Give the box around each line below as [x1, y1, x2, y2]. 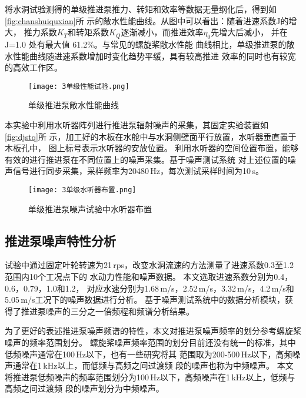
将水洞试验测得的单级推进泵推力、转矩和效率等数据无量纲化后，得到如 [5, 3, 277, 15]
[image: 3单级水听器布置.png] [28, 185, 137, 194]
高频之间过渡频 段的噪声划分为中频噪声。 [5, 382, 164, 394]
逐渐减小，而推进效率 [121, 26, 204, 38]
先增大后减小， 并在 [211, 26, 288, 38]
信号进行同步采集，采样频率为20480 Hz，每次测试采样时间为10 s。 [12, 165, 264, 177]
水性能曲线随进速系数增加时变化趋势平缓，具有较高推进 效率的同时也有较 [5, 49, 288, 62]
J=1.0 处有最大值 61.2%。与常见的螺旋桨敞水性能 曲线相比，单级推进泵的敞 [5, 38, 295, 50]
